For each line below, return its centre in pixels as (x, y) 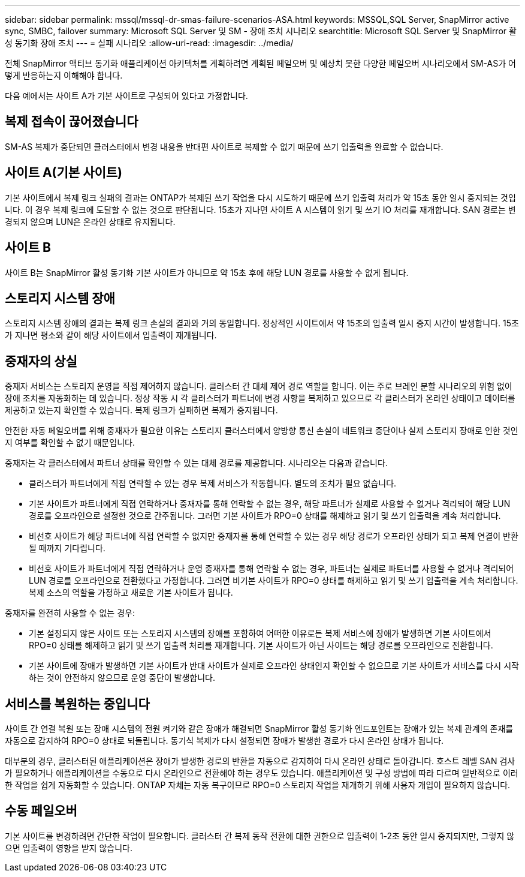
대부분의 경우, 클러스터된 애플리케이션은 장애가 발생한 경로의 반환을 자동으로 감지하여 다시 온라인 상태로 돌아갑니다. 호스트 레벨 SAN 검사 (260, 761)
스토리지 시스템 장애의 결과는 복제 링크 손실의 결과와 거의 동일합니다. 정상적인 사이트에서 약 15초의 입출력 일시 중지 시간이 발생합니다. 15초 (262, 323)
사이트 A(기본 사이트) (64, 173)
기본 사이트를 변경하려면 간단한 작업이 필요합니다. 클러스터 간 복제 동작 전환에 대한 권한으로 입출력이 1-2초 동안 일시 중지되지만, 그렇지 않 (260, 836)
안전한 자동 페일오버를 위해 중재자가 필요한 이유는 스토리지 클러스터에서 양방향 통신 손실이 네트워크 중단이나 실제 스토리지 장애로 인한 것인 (262, 431)
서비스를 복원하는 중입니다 (77, 704)
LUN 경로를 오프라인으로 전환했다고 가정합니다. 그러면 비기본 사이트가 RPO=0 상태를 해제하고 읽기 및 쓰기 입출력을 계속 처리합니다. (274, 581)
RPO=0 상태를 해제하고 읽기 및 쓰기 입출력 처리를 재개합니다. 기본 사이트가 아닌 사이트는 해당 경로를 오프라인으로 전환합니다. (261, 645)
